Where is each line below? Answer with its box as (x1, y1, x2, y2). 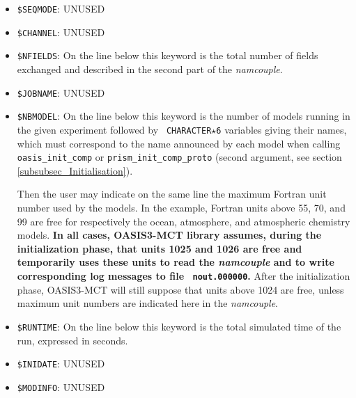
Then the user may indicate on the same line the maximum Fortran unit (17, 186, 327, 201)
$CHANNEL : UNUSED (17, 24, 105, 39)
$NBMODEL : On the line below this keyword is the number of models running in (17, 109, 350, 123)
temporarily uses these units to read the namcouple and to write (17, 255, 334, 269)
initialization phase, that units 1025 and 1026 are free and (17, 241, 302, 255)
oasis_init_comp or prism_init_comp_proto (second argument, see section (17, 150, 342, 164)
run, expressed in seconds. (17, 333, 128, 347)
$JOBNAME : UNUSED (17, 85, 105, 99)
